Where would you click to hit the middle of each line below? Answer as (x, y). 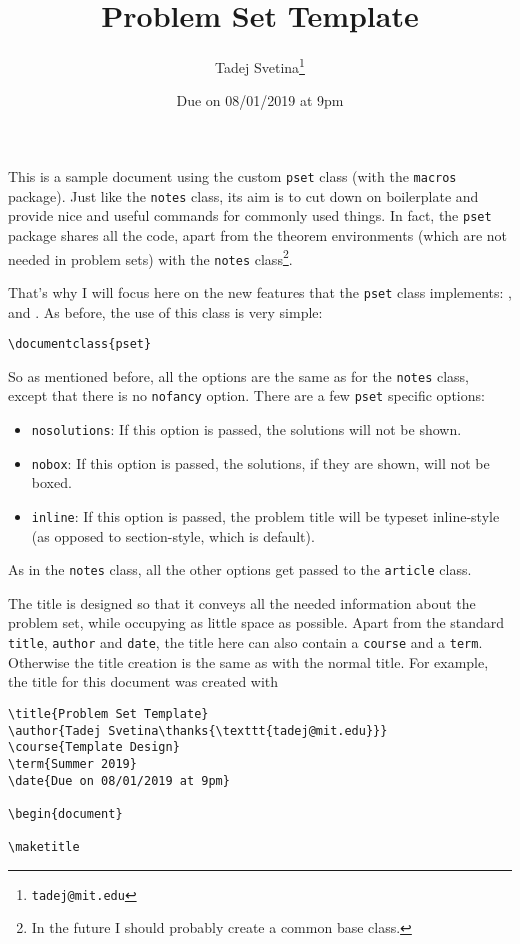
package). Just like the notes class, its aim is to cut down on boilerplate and (243, 195)
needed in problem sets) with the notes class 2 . (150, 257)
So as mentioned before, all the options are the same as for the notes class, (238, 375)
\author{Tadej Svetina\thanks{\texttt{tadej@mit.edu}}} (198, 730)
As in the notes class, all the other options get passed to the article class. (240, 569)
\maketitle (44, 847)
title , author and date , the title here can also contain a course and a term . (245, 642)
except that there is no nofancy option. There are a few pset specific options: (246, 395)
